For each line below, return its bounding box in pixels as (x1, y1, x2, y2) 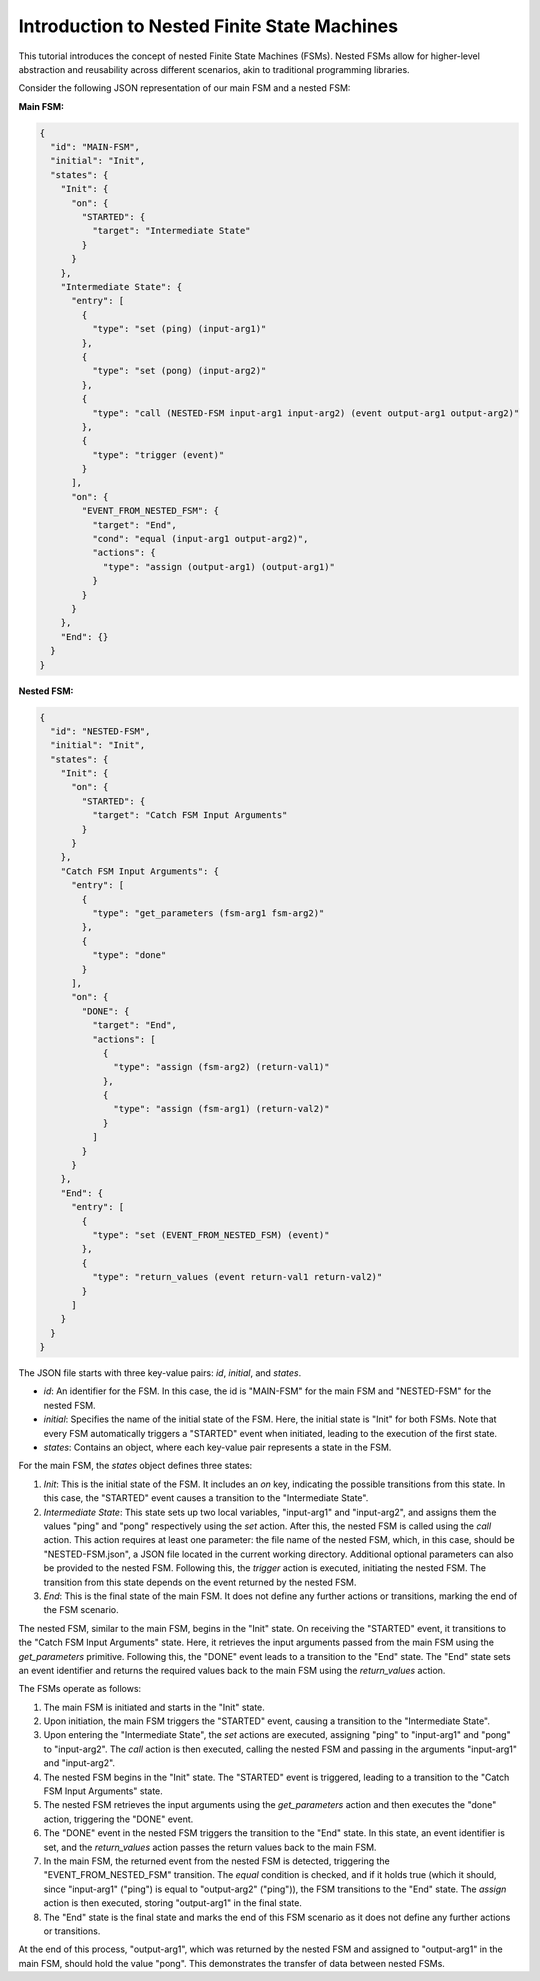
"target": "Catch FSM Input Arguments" (91, 810, 288, 821)
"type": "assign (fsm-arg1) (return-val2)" (113, 1103, 330, 1115)
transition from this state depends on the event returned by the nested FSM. (43, 1576, 357, 1588)
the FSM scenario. (43, 1604, 119, 1616)
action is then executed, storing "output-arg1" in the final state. (43, 1897, 302, 1909)
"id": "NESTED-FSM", (50, 725, 151, 737)
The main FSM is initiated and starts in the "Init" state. (43, 1701, 265, 1713)
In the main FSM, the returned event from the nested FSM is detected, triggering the (43, 1855, 390, 1867)
